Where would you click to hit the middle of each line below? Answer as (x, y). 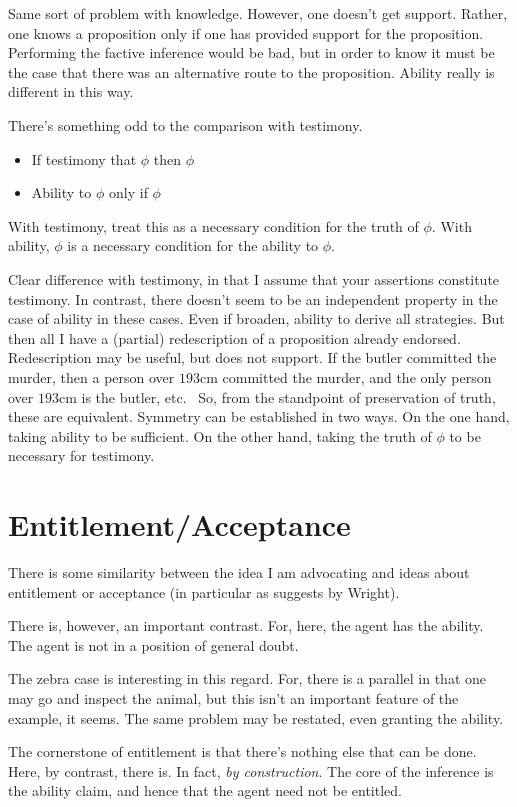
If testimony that (84, 158)
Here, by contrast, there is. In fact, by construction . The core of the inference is (251, 770)
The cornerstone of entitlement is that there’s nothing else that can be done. (242, 751)
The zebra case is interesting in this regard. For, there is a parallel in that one (247, 678)
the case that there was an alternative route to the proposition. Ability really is (251, 71)
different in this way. (71, 91)
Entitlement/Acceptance (179, 524)
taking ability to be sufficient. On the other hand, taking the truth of (220, 435)
